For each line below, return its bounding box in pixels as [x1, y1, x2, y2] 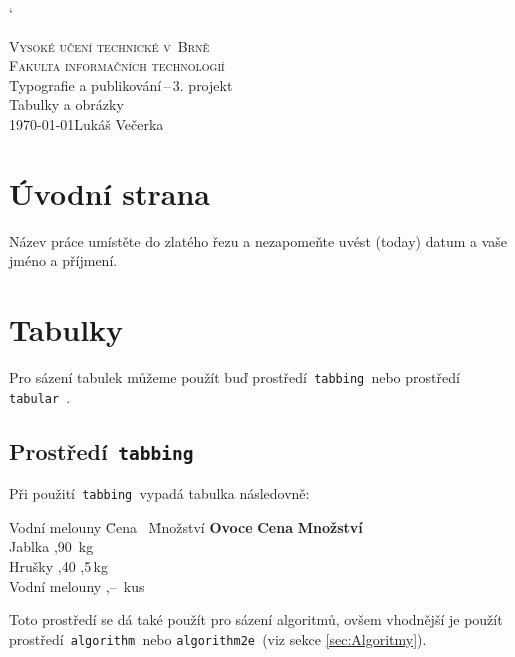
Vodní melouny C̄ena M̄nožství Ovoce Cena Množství [9, 516, 363, 537]
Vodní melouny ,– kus [9, 575, 145, 596]
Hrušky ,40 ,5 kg [9, 555, 108, 576]
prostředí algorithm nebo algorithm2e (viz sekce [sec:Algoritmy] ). [9, 628, 427, 649]
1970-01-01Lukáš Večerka [9, 113, 164, 134]
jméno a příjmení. [9, 250, 118, 271]
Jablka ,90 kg [9, 536, 94, 557]
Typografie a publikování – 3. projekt [9, 74, 233, 95]
